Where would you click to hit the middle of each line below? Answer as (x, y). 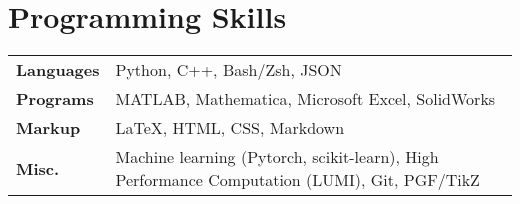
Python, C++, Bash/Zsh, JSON (228, 70)
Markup (48, 128)
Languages (58, 70)
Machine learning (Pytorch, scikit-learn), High (277, 157)
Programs (55, 99)
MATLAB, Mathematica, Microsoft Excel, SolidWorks (305, 99)
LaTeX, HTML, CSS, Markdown (230, 128)
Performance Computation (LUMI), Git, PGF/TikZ (297, 180)
